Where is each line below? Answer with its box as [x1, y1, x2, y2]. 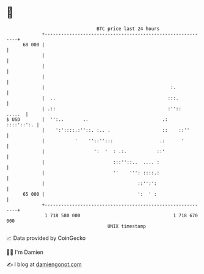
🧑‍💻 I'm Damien [6, 248, 44, 256]
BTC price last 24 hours [97, 26, 160, 32]
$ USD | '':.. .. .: [6, 116, 168, 123]
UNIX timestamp [107, 223, 147, 229]
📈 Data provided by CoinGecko [6, 234, 86, 242]
